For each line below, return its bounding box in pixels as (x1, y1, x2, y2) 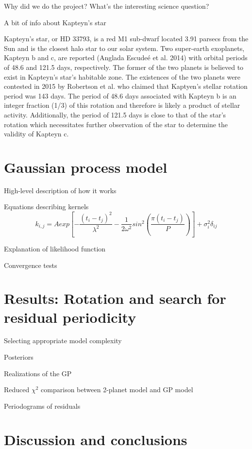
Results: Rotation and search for (4, 288, 226, 308)
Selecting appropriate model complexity (4, 335, 122, 346)
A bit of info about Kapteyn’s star (4, 17, 106, 27)
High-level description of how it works (4, 185, 117, 195)
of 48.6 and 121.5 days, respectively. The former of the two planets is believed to (4, 62, 244, 72)
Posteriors (4, 352, 34, 362)
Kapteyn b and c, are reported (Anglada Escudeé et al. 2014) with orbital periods (4, 52, 248, 63)
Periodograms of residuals (4, 400, 81, 411)
